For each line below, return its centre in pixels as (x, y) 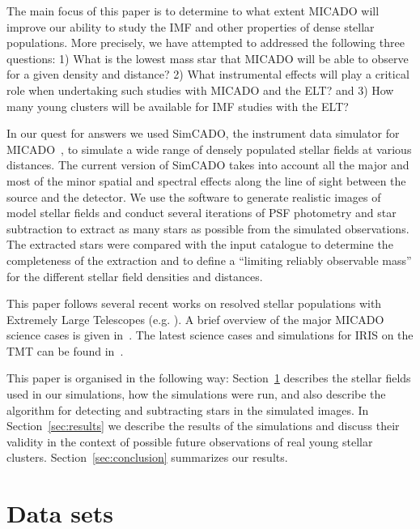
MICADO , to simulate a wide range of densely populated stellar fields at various (209, 149)
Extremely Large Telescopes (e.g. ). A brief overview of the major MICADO (195, 319)
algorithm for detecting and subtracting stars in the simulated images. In (188, 410)
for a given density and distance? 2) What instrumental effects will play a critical (208, 74)
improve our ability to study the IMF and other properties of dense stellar (191, 26)
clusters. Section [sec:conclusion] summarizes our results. (147, 457)
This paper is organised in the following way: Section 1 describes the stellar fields (209, 378)
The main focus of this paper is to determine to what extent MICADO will (193, 11)
